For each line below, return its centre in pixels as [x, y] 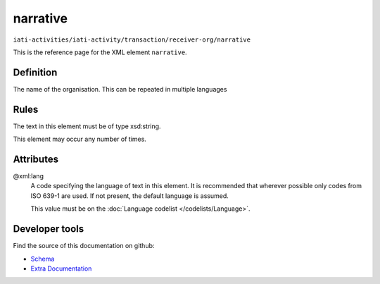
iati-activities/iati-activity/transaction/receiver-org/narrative [132, 39]
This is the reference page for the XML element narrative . [100, 52]
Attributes [36, 159]
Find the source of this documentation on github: [84, 246]
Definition [35, 72]
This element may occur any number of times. [80, 139]
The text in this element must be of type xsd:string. [87, 126]
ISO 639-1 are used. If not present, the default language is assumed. [129, 196]
